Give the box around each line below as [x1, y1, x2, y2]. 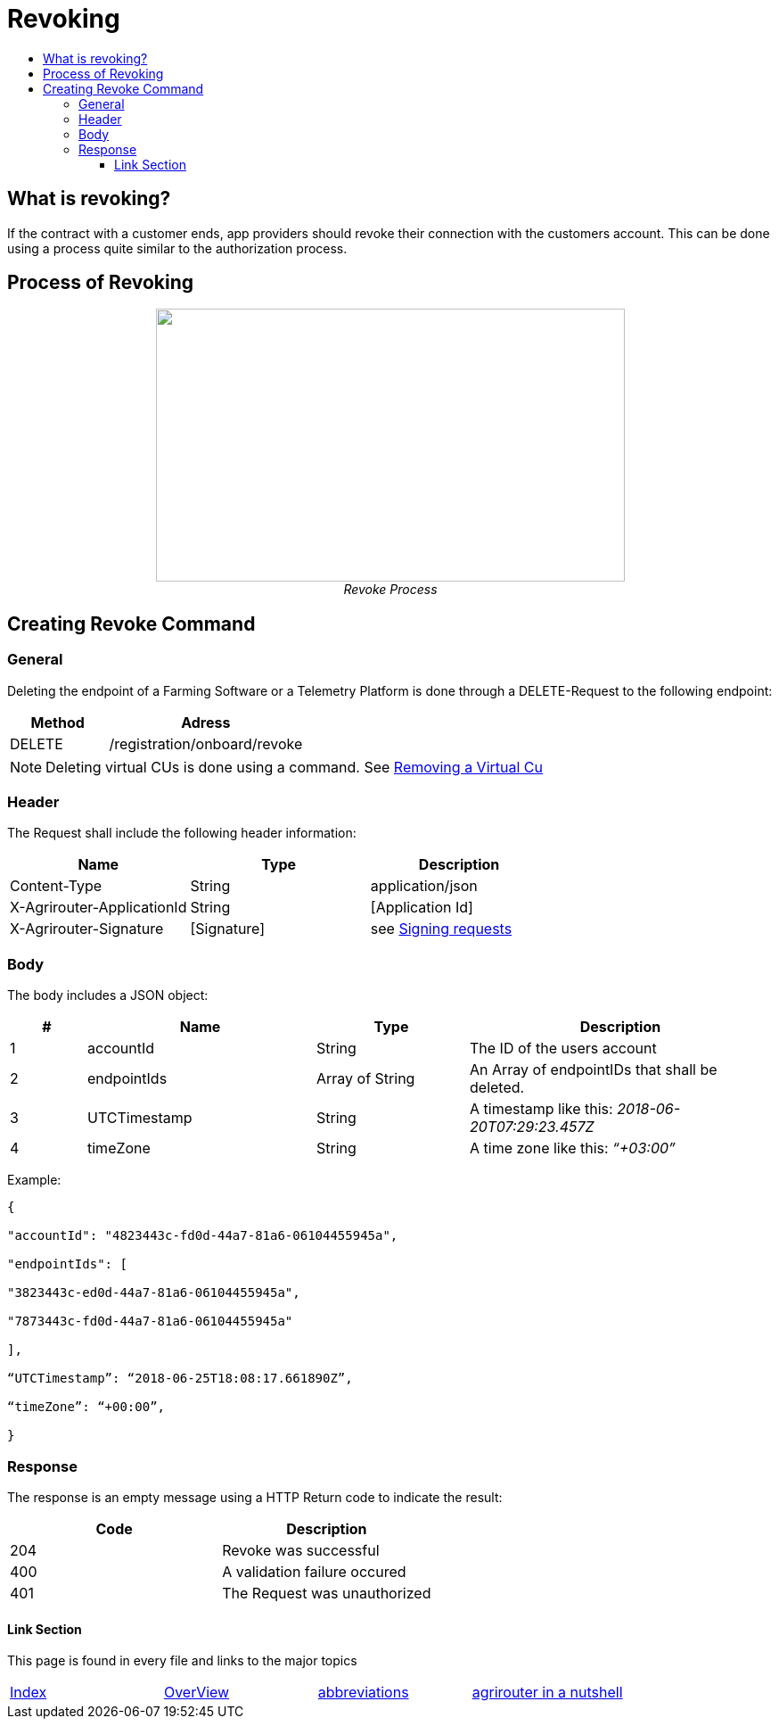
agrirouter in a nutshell [471, 1683, 623, 1702]
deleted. [470, 1078, 525, 1097]
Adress [181, 713, 231, 731]
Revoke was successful [222, 1540, 380, 1559]
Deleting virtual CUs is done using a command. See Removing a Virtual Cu [45, 757, 544, 776]
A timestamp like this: [470, 1100, 613, 1119]
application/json [370, 877, 478, 896]
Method [30, 713, 85, 731]
